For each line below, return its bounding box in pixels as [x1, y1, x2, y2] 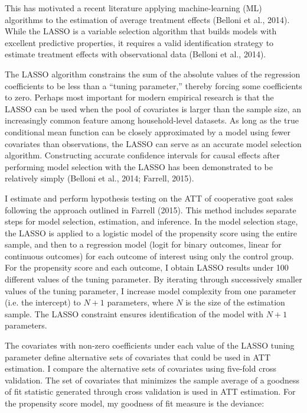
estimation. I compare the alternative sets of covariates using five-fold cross [5, 362, 276, 375]
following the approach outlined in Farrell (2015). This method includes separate [5, 203, 296, 216]
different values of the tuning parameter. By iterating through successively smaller [5, 273, 302, 285]
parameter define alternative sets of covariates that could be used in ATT [5, 350, 270, 363]
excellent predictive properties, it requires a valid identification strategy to [5, 36, 274, 48]
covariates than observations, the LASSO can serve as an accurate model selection [5, 137, 302, 149]
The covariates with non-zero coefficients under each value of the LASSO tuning [5, 339, 295, 352]
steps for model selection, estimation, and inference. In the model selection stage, [5, 215, 298, 227]
